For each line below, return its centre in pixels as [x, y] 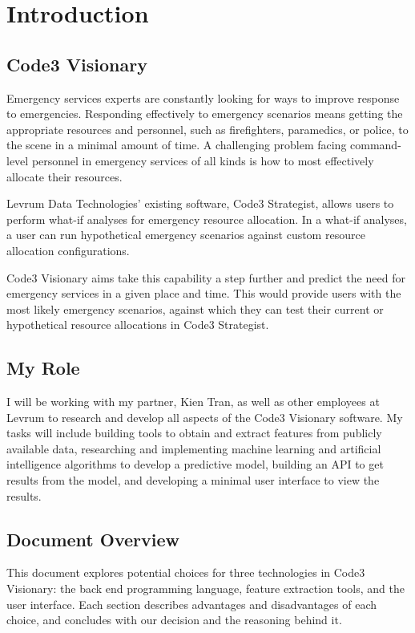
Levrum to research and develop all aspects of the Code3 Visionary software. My [205, 417]
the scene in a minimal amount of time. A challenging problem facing [177, 145]
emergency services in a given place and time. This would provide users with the [204, 293]
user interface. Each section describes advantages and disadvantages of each [192, 604]
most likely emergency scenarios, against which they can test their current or [195, 308]
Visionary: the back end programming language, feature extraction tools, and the [205, 588]
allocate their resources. [64, 176]
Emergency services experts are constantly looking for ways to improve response [203, 97]
